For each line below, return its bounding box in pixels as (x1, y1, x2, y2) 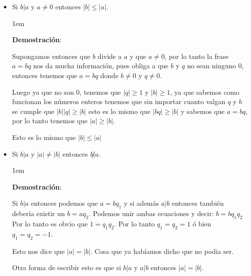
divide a (98, 51, 122, 61)
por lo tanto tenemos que (12, 115, 88, 126)
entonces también (172, 198, 224, 208)
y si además (124, 198, 159, 208)
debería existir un (12, 208, 65, 219)
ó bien (193, 218, 211, 228)
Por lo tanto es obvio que (12, 218, 88, 228)
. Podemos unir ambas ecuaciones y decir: (88, 208, 214, 219)
